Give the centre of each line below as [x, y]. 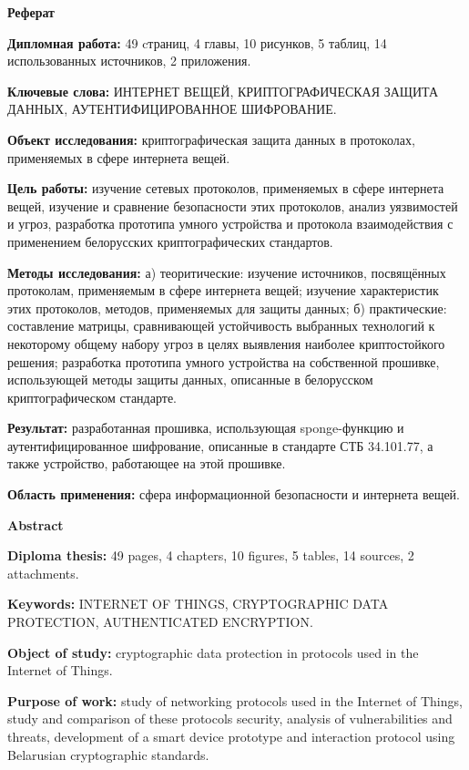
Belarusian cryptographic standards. [108, 754]
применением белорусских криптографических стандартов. [170, 241]
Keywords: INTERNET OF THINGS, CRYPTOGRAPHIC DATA [198, 604]
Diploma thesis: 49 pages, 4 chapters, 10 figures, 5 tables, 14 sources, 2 [211, 555]
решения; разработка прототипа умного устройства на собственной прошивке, [224, 361]
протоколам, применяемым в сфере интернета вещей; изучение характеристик [223, 290]
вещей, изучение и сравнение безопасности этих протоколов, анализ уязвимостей [233, 205]
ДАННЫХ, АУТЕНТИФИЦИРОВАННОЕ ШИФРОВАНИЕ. [172, 109]
